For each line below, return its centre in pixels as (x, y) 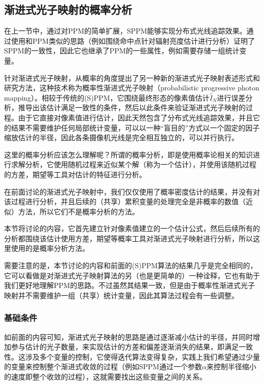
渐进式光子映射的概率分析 (68, 9)
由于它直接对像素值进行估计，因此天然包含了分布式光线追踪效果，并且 (135, 117)
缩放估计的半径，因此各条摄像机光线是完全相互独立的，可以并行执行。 (121, 137)
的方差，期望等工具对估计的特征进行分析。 (75, 174)
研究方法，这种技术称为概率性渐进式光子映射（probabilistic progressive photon (132, 88)
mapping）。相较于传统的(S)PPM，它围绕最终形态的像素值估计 (107, 97)
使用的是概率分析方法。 (50, 248)
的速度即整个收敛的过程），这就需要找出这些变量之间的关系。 (105, 377)
